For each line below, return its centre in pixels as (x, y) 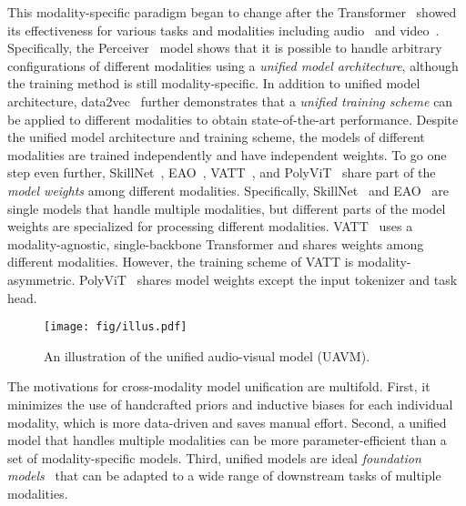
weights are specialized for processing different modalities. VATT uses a (210, 226)
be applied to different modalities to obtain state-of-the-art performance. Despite (233, 119)
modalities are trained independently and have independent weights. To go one (227, 154)
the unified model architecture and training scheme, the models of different (216, 137)
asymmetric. (41, 279)
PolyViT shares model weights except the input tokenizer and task (268, 279)
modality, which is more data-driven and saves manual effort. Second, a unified (227, 422)
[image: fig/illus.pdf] (116, 327)
